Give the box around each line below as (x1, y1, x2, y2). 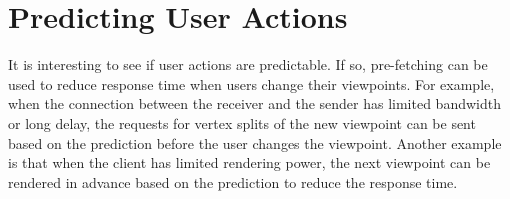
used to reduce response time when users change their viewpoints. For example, (8, 73, 495, 94)
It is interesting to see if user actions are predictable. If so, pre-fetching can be (8, 54, 488, 75)
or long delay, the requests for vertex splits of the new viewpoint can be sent (8, 112, 476, 133)
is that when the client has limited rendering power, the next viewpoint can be (8, 152, 491, 173)
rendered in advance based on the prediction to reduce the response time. (8, 171, 458, 192)
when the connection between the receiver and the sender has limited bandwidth (8, 93, 501, 114)
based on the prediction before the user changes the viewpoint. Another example (8, 132, 502, 153)
